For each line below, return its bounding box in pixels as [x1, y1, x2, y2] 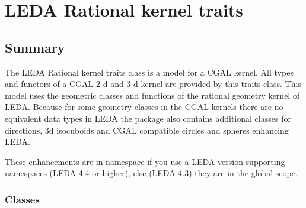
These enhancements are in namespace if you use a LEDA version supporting [5, 155, 285, 167]
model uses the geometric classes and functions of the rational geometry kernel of [5, 89, 300, 101]
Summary [5, 38, 65, 56]
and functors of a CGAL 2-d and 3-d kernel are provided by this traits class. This [5, 77, 301, 90]
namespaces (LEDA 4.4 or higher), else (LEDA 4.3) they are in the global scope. [5, 167, 298, 179]
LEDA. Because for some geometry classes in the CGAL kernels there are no [5, 100, 283, 113]
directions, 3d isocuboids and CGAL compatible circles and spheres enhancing [5, 123, 289, 136]
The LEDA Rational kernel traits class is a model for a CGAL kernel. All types [5, 66, 294, 78]
